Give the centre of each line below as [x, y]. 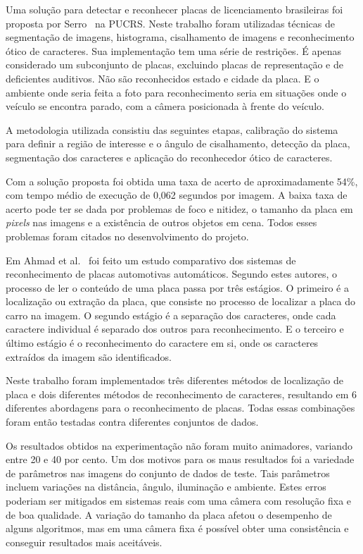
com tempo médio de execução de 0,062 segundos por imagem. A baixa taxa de [177, 195]
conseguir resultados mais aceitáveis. [84, 542]
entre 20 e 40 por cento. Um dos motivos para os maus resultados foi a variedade [180, 459]
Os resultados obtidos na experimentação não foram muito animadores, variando [179, 445]
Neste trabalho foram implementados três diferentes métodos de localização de [174, 380]
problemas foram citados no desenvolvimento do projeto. [127, 236]
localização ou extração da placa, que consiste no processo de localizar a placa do [180, 301]
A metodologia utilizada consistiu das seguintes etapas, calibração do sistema [172, 129]
